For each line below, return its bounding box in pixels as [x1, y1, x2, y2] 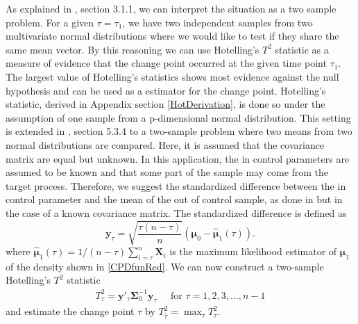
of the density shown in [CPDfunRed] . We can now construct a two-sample [6, 259, 324, 273]
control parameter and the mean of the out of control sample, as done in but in [6, 192, 343, 206]
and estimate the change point [6, 304, 135, 318]
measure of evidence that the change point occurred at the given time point [6, 56, 327, 70]
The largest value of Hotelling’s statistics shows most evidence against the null [6, 69, 339, 83]
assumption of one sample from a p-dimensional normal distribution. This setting [6, 110, 351, 124]
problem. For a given [6, 15, 94, 29]
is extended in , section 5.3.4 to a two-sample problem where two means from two [6, 124, 352, 138]
